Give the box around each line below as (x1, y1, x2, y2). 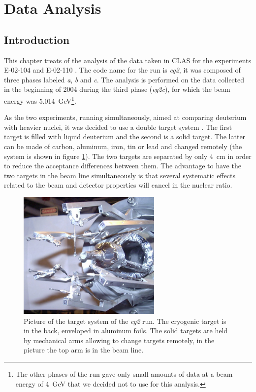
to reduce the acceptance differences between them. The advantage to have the (4, 160, 241, 171)
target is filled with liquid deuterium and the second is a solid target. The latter (4, 131, 246, 142)
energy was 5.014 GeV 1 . (4, 94, 76, 106)
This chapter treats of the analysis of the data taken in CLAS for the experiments (4, 55, 251, 65)
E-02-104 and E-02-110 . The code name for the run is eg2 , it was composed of (4, 65, 241, 75)
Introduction (4, 32, 70, 47)
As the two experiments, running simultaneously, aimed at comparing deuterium (4, 112, 247, 122)
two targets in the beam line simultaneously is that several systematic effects (4, 170, 235, 180)
